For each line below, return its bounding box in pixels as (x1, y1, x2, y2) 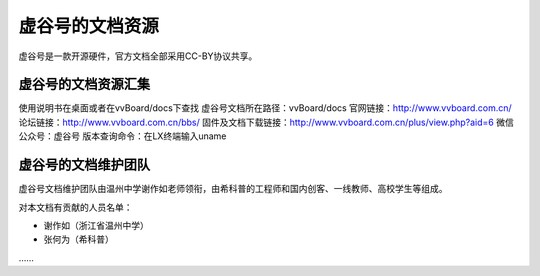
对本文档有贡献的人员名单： (18, 201, 133, 213)
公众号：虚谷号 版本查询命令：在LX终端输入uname (18, 130, 227, 142)
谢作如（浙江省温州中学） (43, 219, 149, 231)
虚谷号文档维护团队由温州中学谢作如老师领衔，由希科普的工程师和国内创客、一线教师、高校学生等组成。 (18, 183, 448, 195)
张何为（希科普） (43, 233, 114, 245)
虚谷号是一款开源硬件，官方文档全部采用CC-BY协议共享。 (18, 50, 258, 62)
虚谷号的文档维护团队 (18, 156, 150, 174)
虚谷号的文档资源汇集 (18, 76, 150, 93)
